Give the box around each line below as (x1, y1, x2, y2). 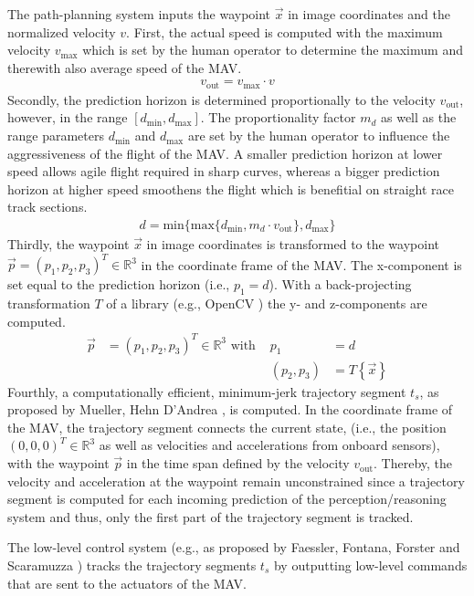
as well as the (381, 108, 457, 127)
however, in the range (7, 108, 128, 127)
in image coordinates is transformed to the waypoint (146, 235, 439, 254)
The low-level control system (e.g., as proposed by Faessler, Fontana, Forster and (7, 538, 460, 557)
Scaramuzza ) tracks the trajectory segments (7, 556, 257, 575)
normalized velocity (7, 22, 116, 41)
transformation (7, 293, 90, 312)
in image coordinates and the (288, 5, 450, 23)
